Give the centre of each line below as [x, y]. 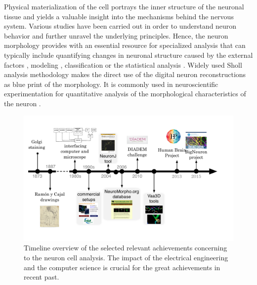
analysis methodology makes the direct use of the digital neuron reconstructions [125, 74]
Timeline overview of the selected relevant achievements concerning [126, 248]
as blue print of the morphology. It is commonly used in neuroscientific [111, 84]
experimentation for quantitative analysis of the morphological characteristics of [125, 94]
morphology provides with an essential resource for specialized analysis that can [125, 45]
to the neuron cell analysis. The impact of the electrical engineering [126, 257]
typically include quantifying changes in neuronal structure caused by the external [128, 55]
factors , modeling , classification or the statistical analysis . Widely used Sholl [123, 64]
